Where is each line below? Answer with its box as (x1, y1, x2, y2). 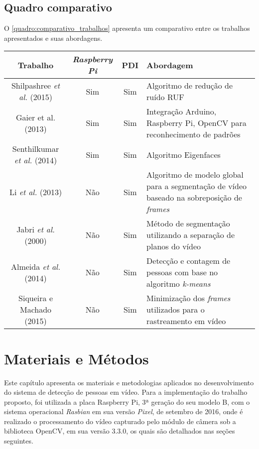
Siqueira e (18, 292, 53, 304)
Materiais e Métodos (4, 348, 149, 368)
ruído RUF (146, 91, 184, 103)
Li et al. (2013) (9, 186, 62, 198)
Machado (19, 304, 52, 316)
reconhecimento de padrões (146, 128, 241, 140)
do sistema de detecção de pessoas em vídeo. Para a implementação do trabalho (4, 387, 248, 397)
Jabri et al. (16, 223, 55, 235)
